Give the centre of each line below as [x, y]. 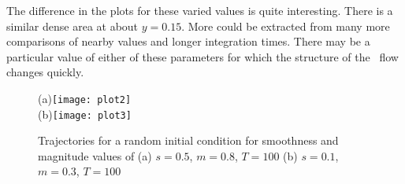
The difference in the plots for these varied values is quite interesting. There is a [200, 10]
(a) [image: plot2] [85, 98]
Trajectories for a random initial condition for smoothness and [188, 140]
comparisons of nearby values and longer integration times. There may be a [188, 41]
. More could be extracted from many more [286, 26]
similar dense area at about [72, 26]
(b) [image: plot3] [85, 114]
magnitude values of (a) [95, 155]
